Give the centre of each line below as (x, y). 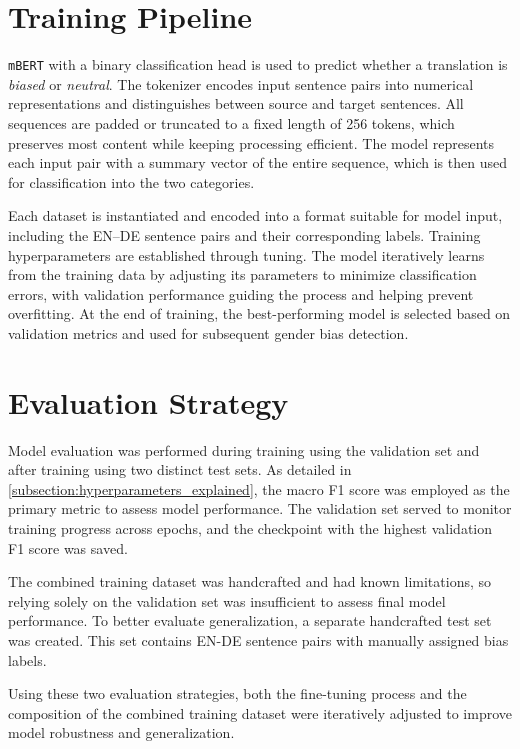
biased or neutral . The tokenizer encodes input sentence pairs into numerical (241, 83)
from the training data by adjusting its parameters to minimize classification (242, 274)
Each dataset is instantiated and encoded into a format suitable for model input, (255, 215)
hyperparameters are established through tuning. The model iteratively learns (246, 254)
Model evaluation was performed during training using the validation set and (244, 449)
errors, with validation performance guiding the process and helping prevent (241, 293)
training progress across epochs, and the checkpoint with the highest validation (250, 528)
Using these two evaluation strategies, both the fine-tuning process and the (237, 693)
